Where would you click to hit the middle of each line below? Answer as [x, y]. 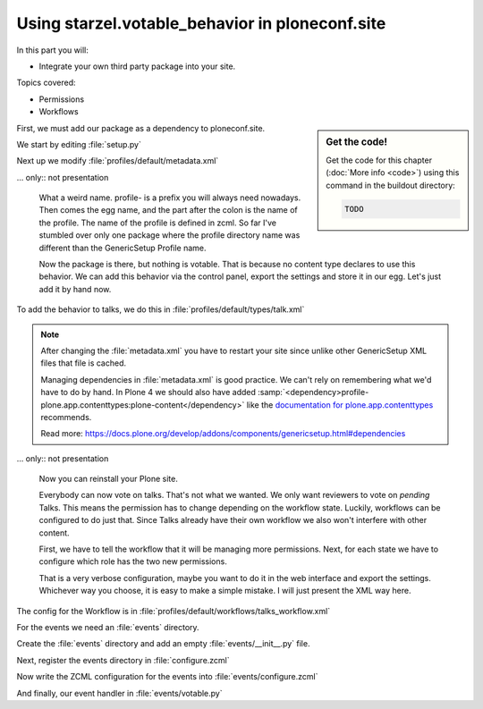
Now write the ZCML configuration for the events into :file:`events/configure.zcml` [167, 677]
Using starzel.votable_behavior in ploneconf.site [201, 23]
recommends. [66, 417]
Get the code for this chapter [379, 160]
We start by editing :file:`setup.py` [79, 144]
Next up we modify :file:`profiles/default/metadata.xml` [118, 161]
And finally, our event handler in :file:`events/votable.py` [119, 693]
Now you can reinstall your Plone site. [108, 479]
